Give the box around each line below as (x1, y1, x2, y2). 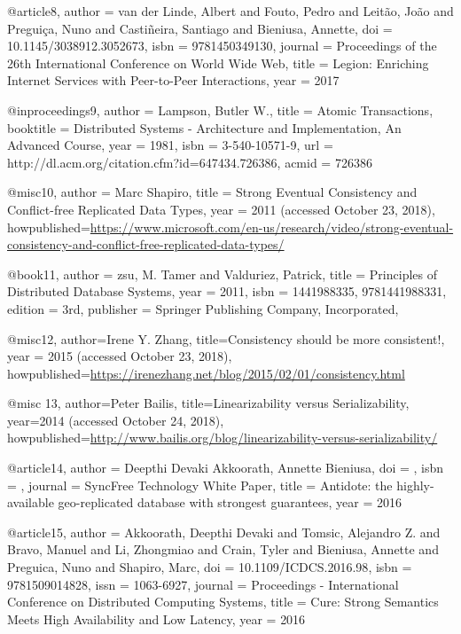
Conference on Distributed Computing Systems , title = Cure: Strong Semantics (7, 592, 439, 611)
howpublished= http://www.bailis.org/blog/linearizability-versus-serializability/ (7, 428, 438, 447)
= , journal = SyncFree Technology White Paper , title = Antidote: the (7, 475, 393, 494)
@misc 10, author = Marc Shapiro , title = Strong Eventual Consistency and (7, 183, 418, 201)
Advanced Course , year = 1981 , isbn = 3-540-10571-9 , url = (7, 136, 333, 154)
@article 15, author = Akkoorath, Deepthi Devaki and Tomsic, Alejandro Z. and (7, 522, 441, 541)
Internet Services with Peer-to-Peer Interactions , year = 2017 (7, 71, 340, 90)
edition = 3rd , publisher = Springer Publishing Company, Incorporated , (7, 299, 399, 317)
